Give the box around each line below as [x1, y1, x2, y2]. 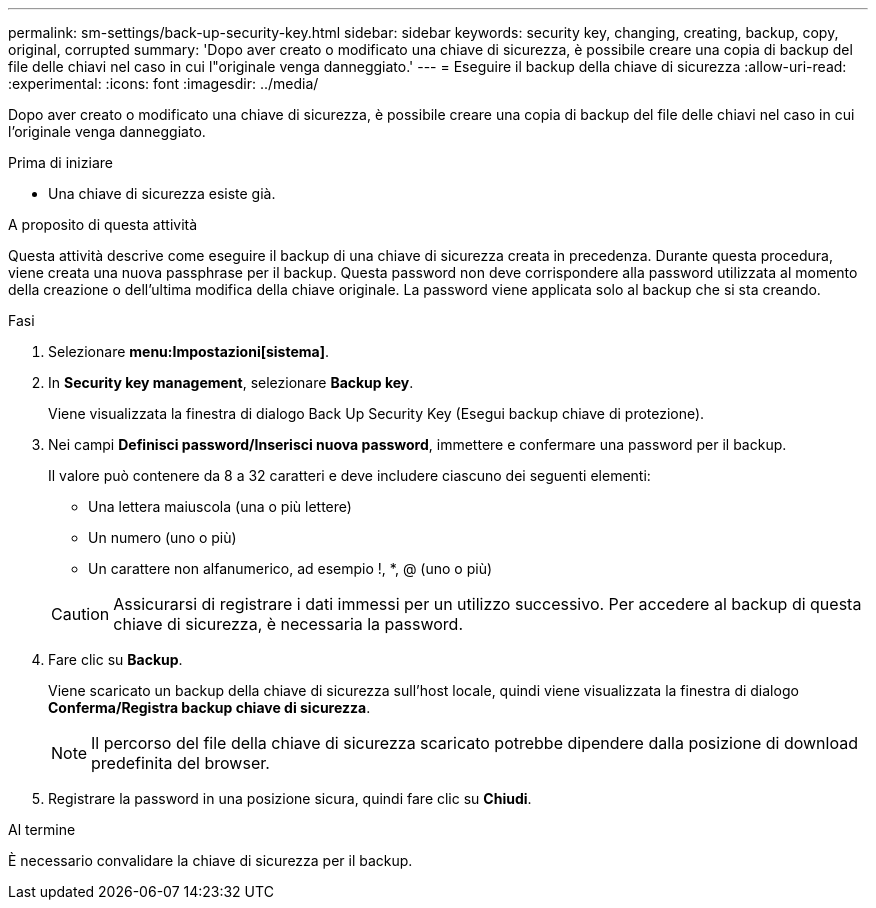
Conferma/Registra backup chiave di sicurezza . [48, 699, 371, 716]
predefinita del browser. [91, 753, 270, 773]
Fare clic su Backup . [48, 651, 183, 668]
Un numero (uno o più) [88, 529, 237, 546]
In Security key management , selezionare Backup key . [48, 374, 414, 391]
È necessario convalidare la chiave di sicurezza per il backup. [8, 852, 413, 869]
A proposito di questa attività [8, 216, 198, 233]
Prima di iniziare [8, 154, 113, 171]
